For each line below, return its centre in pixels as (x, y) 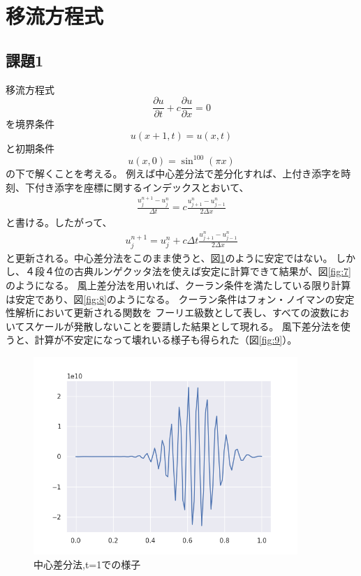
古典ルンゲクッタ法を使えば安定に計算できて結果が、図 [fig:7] (212, 271)
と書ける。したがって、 (59, 222)
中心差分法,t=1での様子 (87, 564)
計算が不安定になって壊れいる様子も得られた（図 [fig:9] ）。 (166, 340)
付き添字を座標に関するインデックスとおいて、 (142, 187)
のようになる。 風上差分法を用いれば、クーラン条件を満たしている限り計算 (178, 285)
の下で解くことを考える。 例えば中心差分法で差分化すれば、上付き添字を (174, 173)
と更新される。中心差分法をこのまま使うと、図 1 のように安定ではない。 (169, 257)
